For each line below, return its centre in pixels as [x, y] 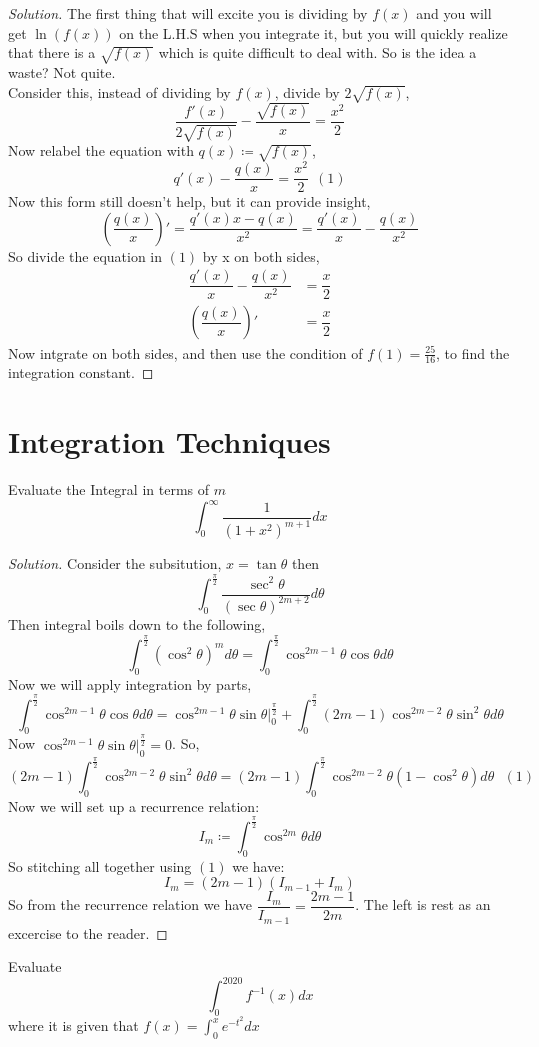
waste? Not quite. [62, 71]
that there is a [52, 52]
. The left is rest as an [423, 904]
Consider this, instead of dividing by [119, 91]
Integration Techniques [169, 441]
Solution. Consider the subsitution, [115, 563]
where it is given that [73, 1025]
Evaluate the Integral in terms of [109, 489]
